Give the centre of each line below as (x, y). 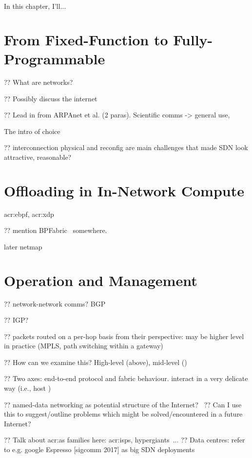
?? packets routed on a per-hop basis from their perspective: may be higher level (124, 336)
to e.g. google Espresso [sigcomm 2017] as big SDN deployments (99, 449)
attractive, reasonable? (38, 157)
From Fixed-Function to (86, 39)
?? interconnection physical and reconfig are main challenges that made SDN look (126, 147)
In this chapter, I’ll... (35, 6)
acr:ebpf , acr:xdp (29, 214)
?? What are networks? (39, 82)
